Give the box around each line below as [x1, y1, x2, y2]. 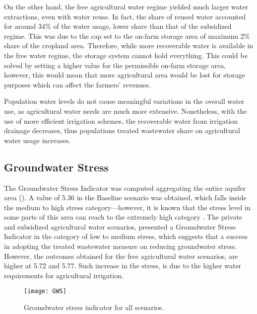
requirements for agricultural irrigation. [4, 270, 124, 280]
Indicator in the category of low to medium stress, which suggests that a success [4, 231, 248, 241]
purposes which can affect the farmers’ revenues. [4, 79, 151, 89]
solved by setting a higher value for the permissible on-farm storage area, [4, 60, 226, 70]
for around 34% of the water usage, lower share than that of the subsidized [4, 21, 232, 31]
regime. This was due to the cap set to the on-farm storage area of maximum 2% [4, 30, 250, 41]
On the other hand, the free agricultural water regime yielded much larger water [4, 1, 248, 11]
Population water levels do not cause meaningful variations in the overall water [4, 96, 245, 106]
